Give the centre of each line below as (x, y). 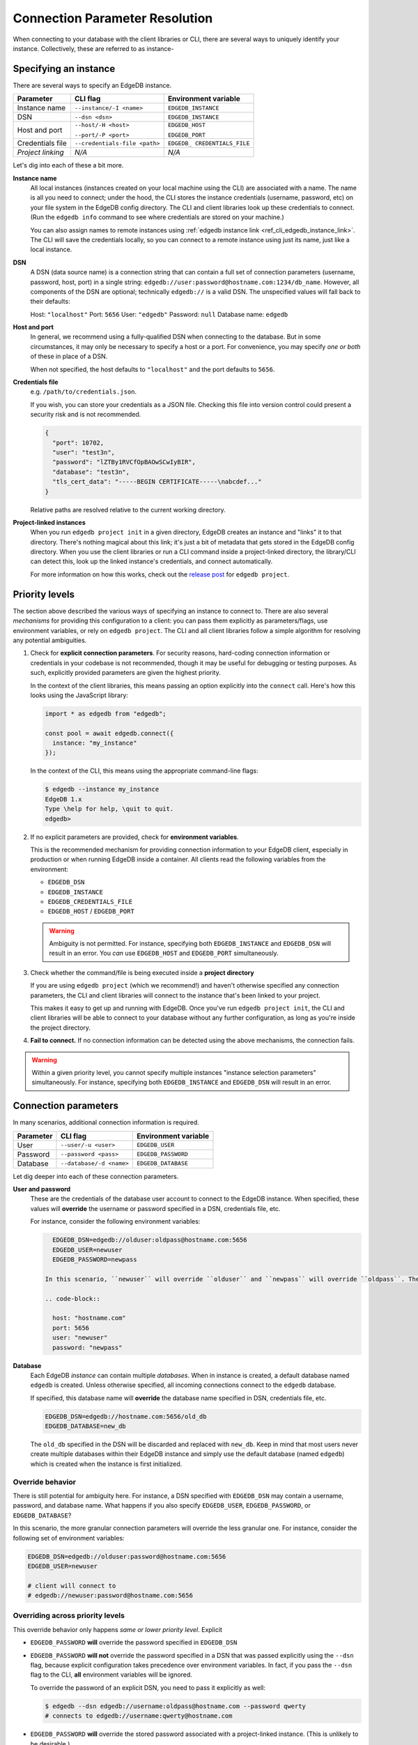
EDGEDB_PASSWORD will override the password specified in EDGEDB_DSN (134, 1642)
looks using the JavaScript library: (79, 695)
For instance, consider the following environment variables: (115, 1221)
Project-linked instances (49, 522)
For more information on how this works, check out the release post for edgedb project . (160, 574)
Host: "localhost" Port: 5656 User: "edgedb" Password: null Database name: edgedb (159, 314)
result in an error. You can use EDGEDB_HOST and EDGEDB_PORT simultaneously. (164, 953)
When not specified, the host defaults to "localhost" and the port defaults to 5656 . (153, 369)
